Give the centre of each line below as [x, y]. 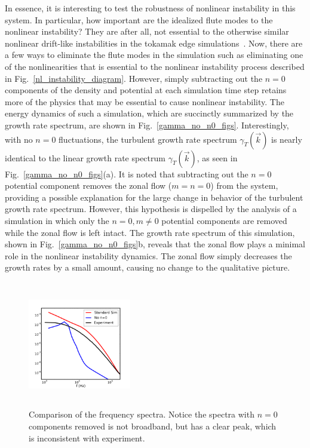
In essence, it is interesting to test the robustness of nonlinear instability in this [150, 8]
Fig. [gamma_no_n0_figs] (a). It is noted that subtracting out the [127, 174]
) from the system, [244, 185]
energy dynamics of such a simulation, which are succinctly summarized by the [149, 113]
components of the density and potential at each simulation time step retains [146, 90]
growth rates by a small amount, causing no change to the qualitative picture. [148, 267]
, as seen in [217, 157]
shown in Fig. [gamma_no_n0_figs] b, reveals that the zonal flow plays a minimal [155, 244]
